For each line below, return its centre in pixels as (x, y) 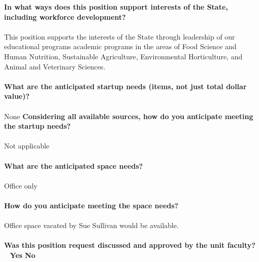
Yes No (23, 255)
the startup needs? (38, 126)
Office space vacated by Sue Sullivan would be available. (91, 225)
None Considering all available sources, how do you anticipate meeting (129, 116)
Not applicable (27, 146)
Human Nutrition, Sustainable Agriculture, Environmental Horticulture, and (123, 56)
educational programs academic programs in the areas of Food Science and (120, 46)
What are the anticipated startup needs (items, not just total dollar (125, 86)
